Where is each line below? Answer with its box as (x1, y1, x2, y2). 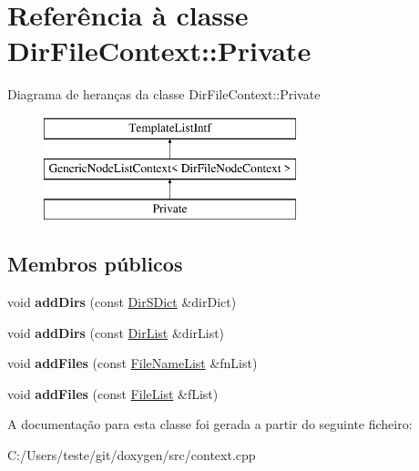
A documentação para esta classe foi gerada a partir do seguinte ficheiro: (7, 415, 413, 434)
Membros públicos (7, 250, 183, 278)
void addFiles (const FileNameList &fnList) (7, 353, 258, 373)
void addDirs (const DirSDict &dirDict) (7, 292, 237, 312)
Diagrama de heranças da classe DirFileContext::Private (7, 85, 321, 104)
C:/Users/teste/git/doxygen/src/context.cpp (7, 445, 256, 465)
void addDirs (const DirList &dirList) (7, 323, 225, 342)
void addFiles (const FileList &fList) (7, 384, 219, 403)
